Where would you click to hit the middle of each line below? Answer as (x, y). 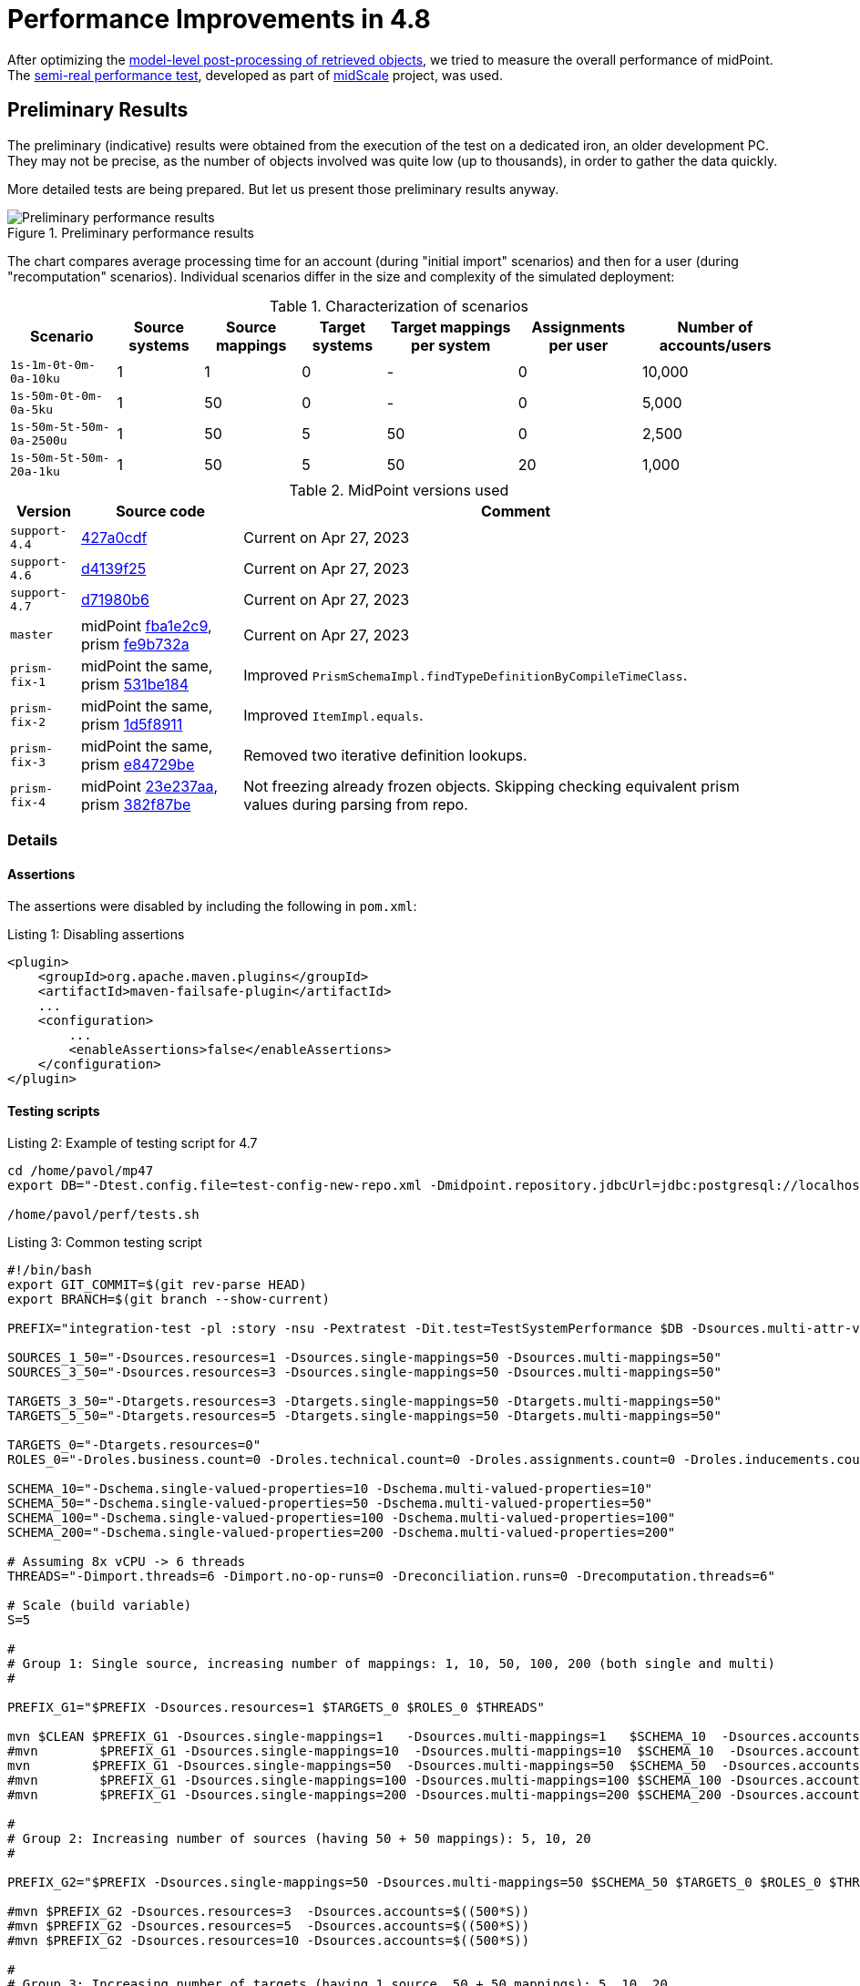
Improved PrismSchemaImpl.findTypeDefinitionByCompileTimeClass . (466, 675)
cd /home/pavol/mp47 (81, 1171)
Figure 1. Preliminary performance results (131, 232)
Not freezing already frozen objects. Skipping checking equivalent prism (491, 786)
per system (451, 345)
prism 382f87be (136, 804)
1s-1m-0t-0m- (53, 364)
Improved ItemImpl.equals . (333, 715)
